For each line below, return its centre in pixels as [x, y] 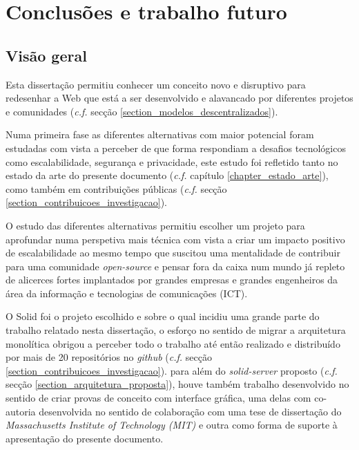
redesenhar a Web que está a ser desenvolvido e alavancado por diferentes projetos [179, 98]
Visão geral [46, 55]
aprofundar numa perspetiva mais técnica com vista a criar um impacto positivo [175, 239]
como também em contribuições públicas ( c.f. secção [116, 188]
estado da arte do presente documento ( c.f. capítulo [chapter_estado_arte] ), [167, 175]
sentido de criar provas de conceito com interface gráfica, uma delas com [158, 398]
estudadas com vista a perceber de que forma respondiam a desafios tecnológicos [176, 148]
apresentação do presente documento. [85, 438]
